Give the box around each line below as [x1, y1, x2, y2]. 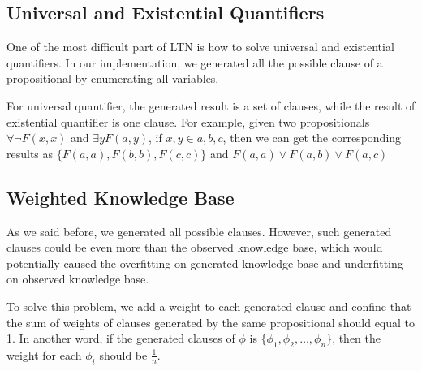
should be [99, 346, 148, 363]
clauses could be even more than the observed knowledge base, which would [6, 239, 383, 256]
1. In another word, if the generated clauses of [6, 330, 235, 347]
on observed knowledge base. [6, 270, 149, 287]
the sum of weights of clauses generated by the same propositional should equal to [6, 313, 416, 330]
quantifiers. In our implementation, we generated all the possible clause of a [6, 54, 383, 71]
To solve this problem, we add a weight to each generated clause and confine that [6, 297, 411, 314]
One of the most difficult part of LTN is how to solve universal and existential [6, 38, 394, 55]
